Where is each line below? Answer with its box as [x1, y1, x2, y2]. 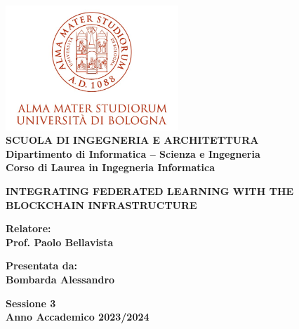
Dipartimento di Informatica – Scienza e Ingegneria [6, 146, 260, 161]
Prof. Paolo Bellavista [6, 234, 114, 249]
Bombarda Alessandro [6, 271, 115, 286]
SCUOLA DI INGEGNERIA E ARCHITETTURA [6, 133, 259, 147]
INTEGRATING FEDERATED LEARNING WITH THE [6, 183, 294, 198]
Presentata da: [6, 258, 78, 273]
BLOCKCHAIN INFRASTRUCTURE [6, 197, 197, 212]
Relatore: [6, 221, 51, 236]
